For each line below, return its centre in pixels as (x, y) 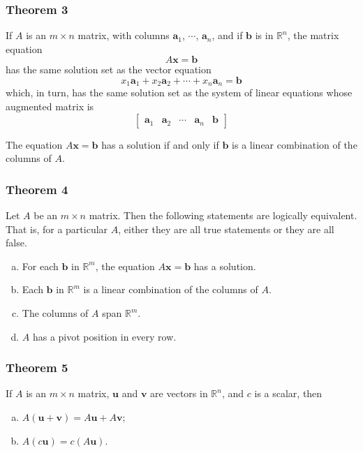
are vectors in (179, 393)
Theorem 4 (37, 189)
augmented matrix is (50, 106)
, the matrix (313, 35)
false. (16, 243)
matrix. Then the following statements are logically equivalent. (223, 215)
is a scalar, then (288, 393)
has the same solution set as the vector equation (109, 69)
